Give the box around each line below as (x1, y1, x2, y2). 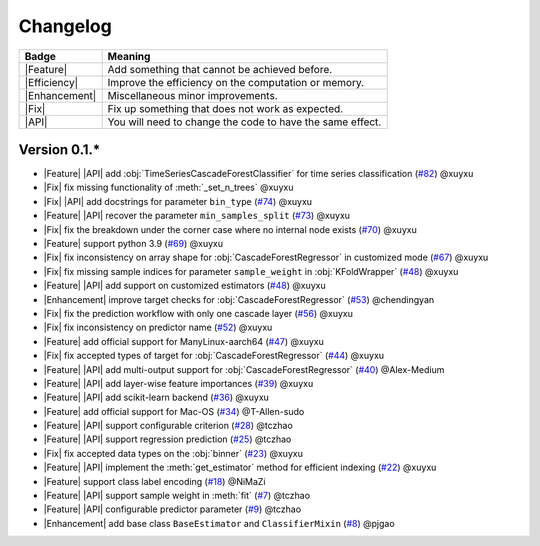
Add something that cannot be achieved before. (107, 62, 333, 76)
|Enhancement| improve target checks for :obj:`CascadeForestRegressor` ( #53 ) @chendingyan (43, 293, 435, 305)
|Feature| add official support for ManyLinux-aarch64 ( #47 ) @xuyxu (43, 335, 324, 347)
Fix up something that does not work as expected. (107, 101, 344, 115)
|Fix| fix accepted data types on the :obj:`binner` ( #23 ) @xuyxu (43, 447, 304, 459)
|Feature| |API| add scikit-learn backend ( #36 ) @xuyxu (43, 391, 270, 404)
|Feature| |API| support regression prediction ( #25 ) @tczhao (43, 433, 292, 445)
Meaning (107, 49, 151, 63)
